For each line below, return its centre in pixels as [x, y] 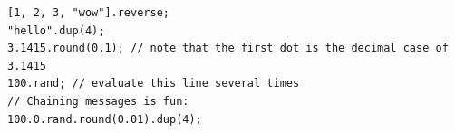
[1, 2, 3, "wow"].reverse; [88, 13]
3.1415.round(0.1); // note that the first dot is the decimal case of [228, 48]
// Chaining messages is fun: [98, 101]
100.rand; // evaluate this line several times [154, 84]
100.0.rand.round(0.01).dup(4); [105, 119]
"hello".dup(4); [56, 30]
